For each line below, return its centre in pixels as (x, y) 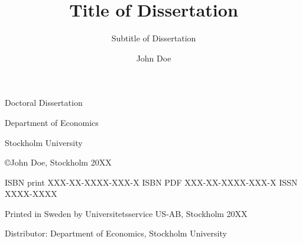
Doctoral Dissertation (44, 103)
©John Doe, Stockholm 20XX (58, 162)
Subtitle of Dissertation (154, 38)
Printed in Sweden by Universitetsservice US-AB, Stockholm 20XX (126, 213)
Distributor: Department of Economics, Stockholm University (116, 233)
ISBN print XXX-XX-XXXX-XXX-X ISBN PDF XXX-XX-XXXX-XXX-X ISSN (151, 182)
